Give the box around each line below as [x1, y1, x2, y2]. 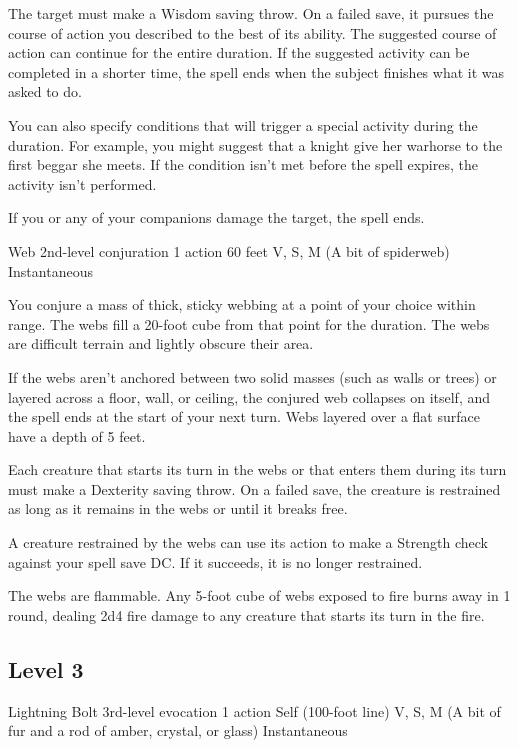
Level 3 [8, 653, 84, 684]
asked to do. [8, 81, 82, 102]
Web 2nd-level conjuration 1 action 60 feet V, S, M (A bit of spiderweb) [8, 240, 450, 261]
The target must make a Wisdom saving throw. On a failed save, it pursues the [8, 3, 494, 23]
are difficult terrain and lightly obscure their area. [8, 333, 314, 354]
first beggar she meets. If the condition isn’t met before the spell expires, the [8, 154, 478, 175]
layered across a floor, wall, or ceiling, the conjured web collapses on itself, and [8, 386, 491, 407]
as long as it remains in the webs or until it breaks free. [8, 498, 348, 519]
